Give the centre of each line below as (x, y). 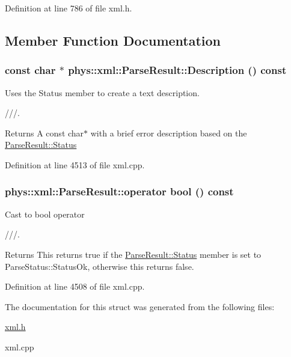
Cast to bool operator (45, 214)
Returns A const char (44, 133)
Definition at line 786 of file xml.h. (69, 8)
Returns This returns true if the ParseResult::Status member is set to (133, 254)
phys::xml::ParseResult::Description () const (177, 70)
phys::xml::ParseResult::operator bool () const (119, 191)
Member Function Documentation (113, 40)
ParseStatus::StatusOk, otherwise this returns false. (100, 266)
